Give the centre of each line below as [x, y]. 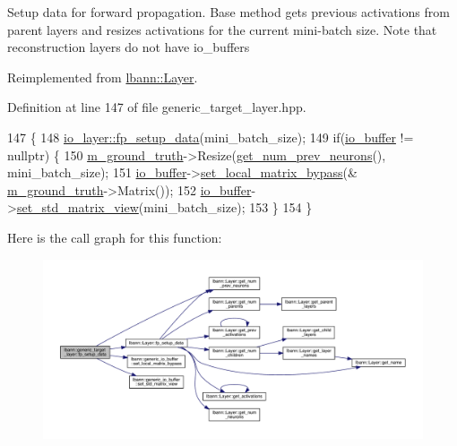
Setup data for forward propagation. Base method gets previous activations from [228, 12]
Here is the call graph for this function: [115, 237]
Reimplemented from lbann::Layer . [103, 77]
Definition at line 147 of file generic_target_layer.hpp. [157, 107]
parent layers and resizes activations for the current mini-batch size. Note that [222, 29]
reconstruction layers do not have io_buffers [129, 47]
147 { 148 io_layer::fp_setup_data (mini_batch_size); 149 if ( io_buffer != [211, 137]
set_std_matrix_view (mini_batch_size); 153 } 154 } [164, 207]
